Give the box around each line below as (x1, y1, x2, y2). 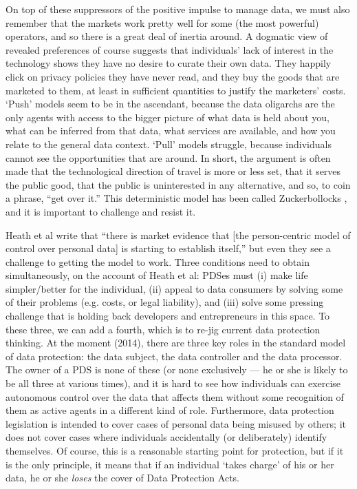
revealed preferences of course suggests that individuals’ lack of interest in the (6, 42, 334, 56)
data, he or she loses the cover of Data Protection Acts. (6, 470, 239, 485)
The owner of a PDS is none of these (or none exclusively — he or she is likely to (6, 362, 348, 377)
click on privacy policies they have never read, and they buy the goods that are (6, 69, 340, 83)
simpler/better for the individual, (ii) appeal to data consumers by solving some (6, 281, 343, 295)
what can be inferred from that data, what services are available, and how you (6, 123, 336, 138)
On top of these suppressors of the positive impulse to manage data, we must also (6, 2, 350, 16)
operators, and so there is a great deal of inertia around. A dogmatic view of (6, 29, 328, 43)
